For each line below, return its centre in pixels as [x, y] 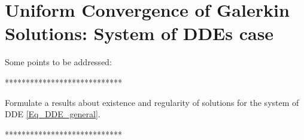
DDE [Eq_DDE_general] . [53, 114]
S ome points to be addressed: [58, 62]
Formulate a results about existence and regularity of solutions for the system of [152, 102]
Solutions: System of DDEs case [139, 33]
